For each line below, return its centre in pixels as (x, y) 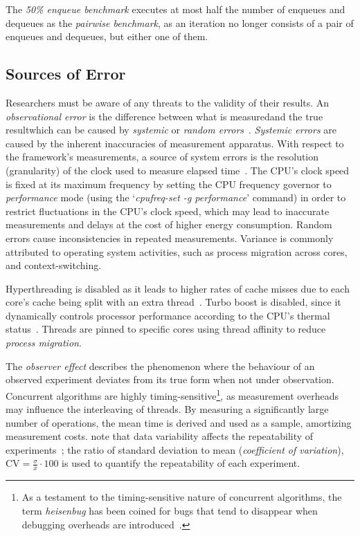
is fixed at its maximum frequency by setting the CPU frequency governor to (169, 184)
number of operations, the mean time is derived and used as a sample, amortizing (179, 422)
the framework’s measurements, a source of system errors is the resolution (162, 157)
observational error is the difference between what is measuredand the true (164, 116)
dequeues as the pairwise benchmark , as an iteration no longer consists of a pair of (180, 22)
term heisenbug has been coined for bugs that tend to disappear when (170, 510)
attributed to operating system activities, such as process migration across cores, (177, 251)
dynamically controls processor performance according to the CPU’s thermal (168, 315)
